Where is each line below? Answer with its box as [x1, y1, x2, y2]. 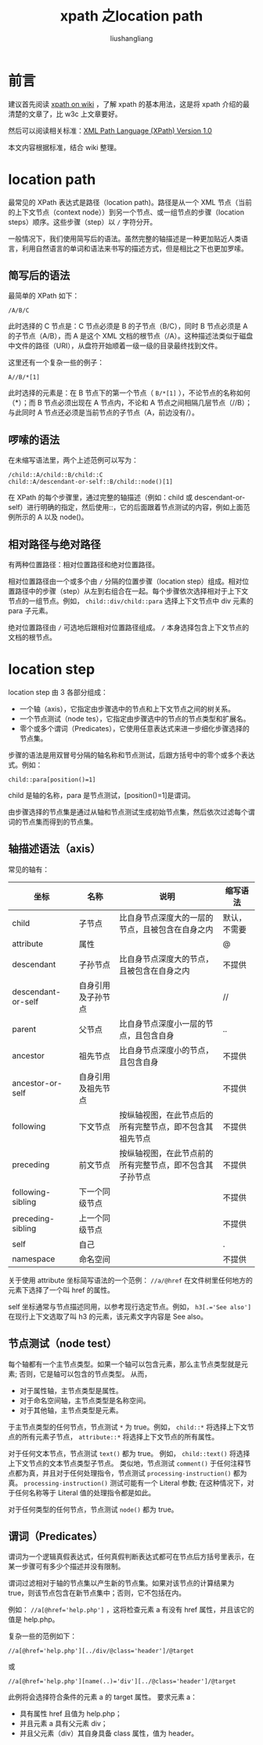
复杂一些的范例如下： [8, 1631, 77, 1641]
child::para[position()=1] [8, 776, 96, 784]
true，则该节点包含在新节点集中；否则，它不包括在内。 [8, 1588, 186, 1598]
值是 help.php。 [8, 1615, 59, 1624]
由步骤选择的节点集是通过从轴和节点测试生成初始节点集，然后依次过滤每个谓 [8, 807, 255, 817]
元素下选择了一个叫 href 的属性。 [8, 1285, 115, 1294]
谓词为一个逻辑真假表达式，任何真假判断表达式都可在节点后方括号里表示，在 [8, 1552, 255, 1561]
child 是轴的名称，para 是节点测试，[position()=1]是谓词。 [8, 791, 195, 799]
